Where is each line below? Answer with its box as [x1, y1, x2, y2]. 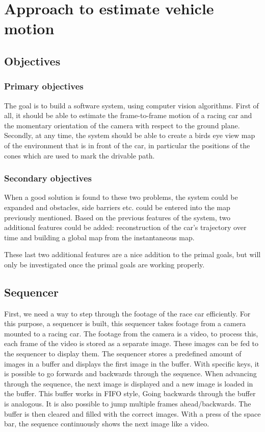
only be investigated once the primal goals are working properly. [4, 259, 205, 269]
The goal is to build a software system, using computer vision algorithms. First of [4, 100, 259, 110]
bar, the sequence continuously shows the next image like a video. [4, 418, 209, 429]
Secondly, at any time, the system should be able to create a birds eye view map [4, 130, 255, 141]
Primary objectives [4, 80, 84, 93]
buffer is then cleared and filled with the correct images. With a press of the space [4, 408, 261, 419]
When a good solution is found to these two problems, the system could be [4, 192, 238, 202]
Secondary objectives [4, 172, 92, 185]
